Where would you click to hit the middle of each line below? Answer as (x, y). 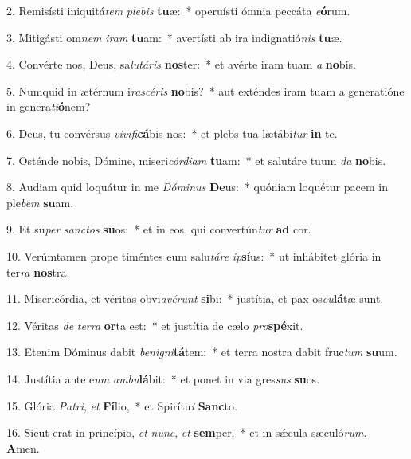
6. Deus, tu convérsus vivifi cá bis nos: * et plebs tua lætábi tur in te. (172, 133)
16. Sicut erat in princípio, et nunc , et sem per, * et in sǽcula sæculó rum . (187, 432)
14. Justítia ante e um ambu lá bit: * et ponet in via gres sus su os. (163, 378)
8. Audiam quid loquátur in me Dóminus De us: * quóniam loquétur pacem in (197, 187)
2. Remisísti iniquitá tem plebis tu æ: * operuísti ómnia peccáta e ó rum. (178, 10)
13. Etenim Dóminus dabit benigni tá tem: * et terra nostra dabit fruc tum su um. (202, 352)
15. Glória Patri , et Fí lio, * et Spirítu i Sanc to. (122, 405)
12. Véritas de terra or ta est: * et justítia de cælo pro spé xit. (155, 325)
